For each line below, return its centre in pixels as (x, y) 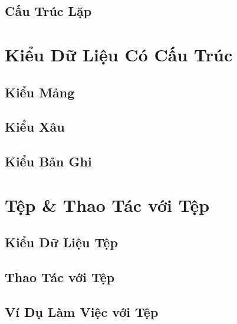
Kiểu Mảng (40, 92)
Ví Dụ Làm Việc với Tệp (82, 311)
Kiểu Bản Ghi (48, 161)
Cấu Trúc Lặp (48, 11)
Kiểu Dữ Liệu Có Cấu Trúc (119, 54)
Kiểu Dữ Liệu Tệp (61, 242)
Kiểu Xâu (35, 127)
